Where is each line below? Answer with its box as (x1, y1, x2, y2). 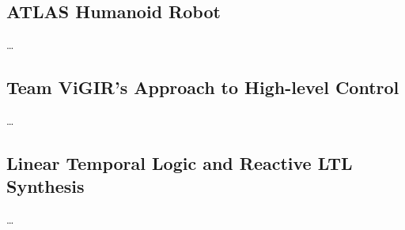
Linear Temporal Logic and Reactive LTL (6, 150, 353, 175)
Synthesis (6, 174, 85, 198)
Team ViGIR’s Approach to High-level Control (6, 75, 399, 100)
